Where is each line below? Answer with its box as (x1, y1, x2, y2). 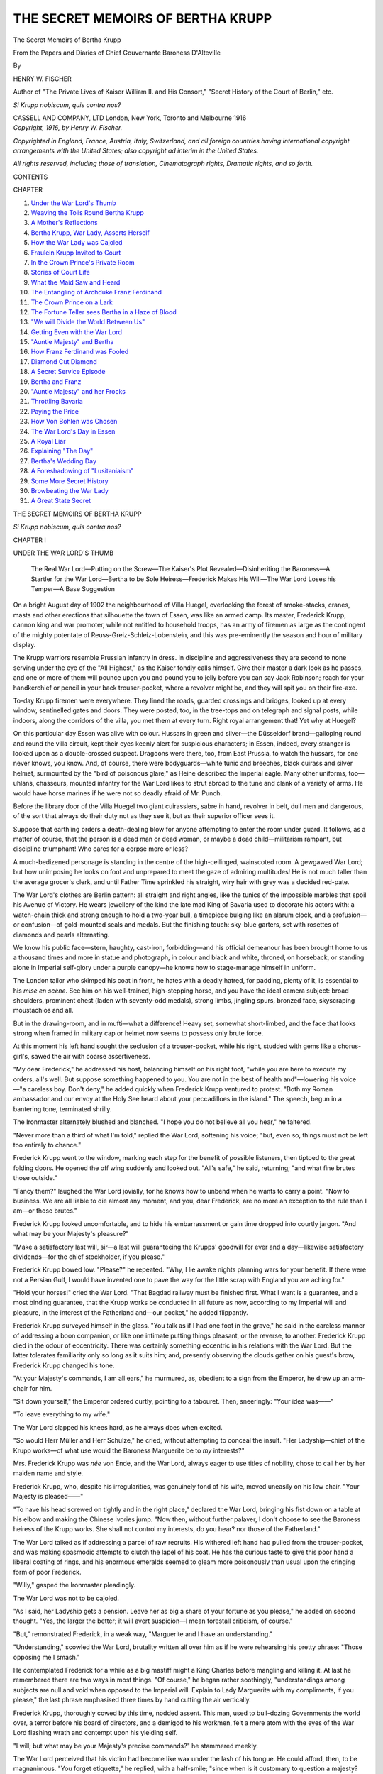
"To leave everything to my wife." (13, 1410, 110, 1418)
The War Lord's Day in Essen (30, 426, 116, 436)
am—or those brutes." (13, 1206, 77, 1215)
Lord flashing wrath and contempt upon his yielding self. (13, 1729, 178, 1737)
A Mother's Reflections (30, 219, 99, 227)
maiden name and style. (13, 1469, 84, 1477)
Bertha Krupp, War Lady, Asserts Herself (30, 228, 150, 237)
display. (13, 641, 36, 649)
